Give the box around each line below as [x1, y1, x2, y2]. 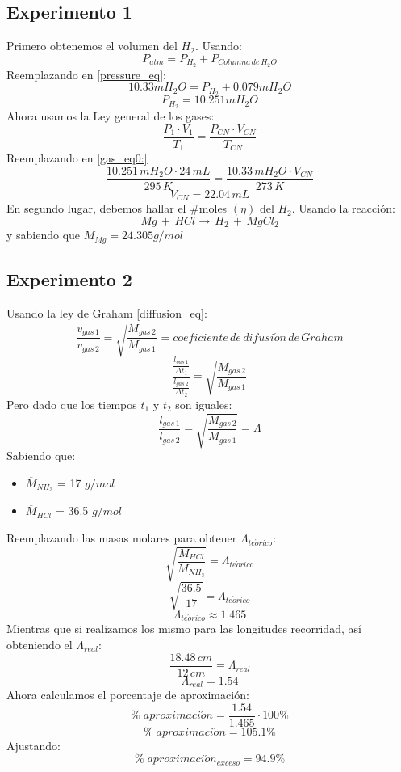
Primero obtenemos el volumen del [6, 37, 178, 54]
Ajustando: [6, 736, 61, 753]
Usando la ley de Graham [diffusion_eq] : [6, 304, 207, 321]
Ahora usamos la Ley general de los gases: [6, 107, 215, 124]
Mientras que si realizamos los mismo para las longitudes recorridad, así [6, 620, 361, 637]
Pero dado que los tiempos [6, 395, 137, 412]
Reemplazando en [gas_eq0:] [6, 150, 148, 167]
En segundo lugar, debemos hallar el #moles [6, 200, 228, 217]
